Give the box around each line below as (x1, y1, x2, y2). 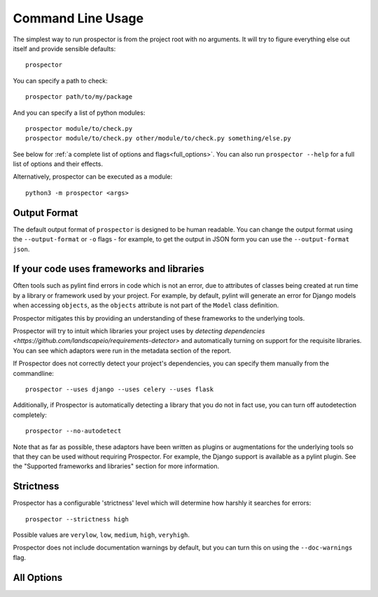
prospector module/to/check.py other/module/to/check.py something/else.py (25, 134, 291, 143)
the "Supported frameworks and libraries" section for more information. (13, 462, 220, 470)
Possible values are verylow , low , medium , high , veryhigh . (13, 531, 190, 539)
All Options (13, 571, 63, 584)
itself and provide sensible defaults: (13, 44, 116, 52)
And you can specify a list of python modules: (13, 108, 146, 117)
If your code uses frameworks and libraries (13, 263, 204, 275)
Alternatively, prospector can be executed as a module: (13, 172, 173, 181)
